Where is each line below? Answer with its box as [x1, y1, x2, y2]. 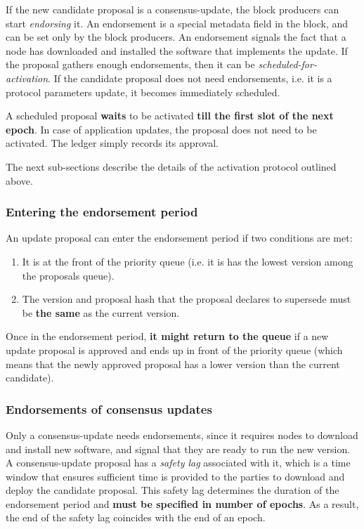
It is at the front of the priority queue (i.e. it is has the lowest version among [22, 254, 353, 268]
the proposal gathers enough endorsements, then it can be [6, 57, 255, 72]
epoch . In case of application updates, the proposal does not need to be [6, 122, 317, 136]
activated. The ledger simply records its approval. [6, 136, 219, 150]
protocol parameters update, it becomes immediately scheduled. [6, 84, 280, 99]
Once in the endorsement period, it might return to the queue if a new [6, 329, 329, 344]
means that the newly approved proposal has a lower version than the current [6, 356, 340, 371]
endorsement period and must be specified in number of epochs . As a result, [6, 496, 359, 511]
